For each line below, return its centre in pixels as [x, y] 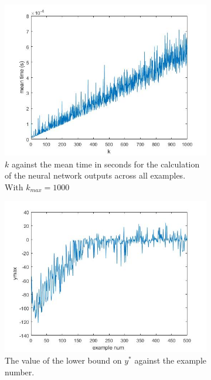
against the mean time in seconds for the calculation [105, 164]
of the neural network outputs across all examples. [95, 175]
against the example [171, 360]
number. [20, 372]
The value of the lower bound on [63, 360]
